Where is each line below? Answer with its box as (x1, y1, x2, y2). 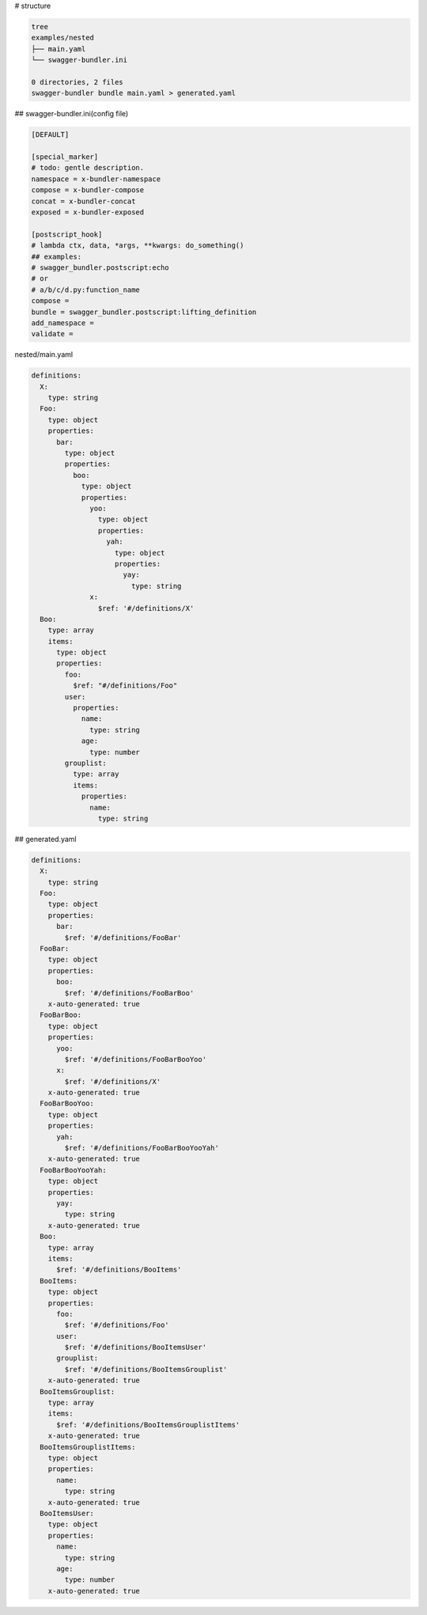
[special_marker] (31, 153, 99, 161)
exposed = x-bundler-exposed (31, 208, 145, 217)
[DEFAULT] (31, 131, 70, 139)
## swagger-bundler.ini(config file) (14, 109, 129, 119)
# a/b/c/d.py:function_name (31, 285, 140, 294)
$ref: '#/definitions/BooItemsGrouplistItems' (56, 1420, 240, 1429)
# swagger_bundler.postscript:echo (31, 263, 169, 272)
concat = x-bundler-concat (31, 196, 136, 206)
